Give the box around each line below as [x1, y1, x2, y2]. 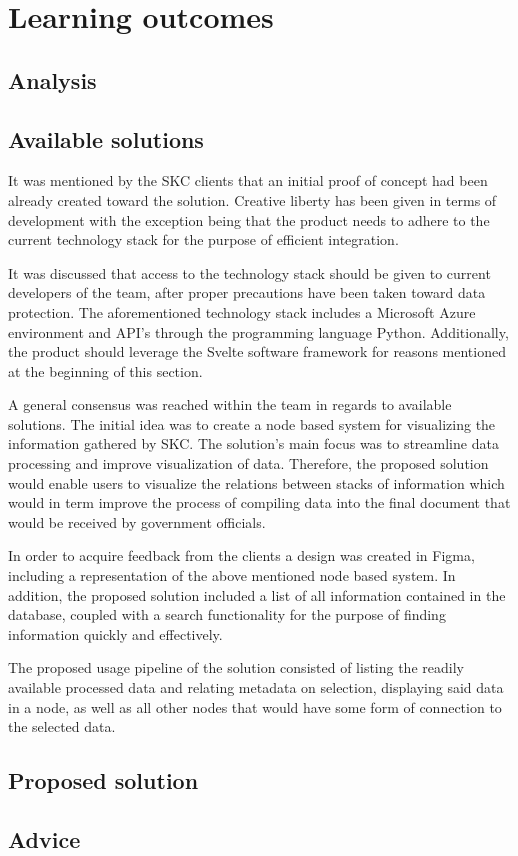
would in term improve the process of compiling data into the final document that [8, 492, 511, 513]
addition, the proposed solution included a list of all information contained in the [8, 584, 506, 605]
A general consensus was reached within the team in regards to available [8, 394, 452, 415]
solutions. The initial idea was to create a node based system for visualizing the [8, 413, 496, 434]
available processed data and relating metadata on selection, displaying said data [8, 677, 504, 698]
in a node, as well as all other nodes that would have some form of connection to [8, 696, 502, 717]
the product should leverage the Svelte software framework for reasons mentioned [8, 341, 506, 362]
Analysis [8, 64, 97, 95]
